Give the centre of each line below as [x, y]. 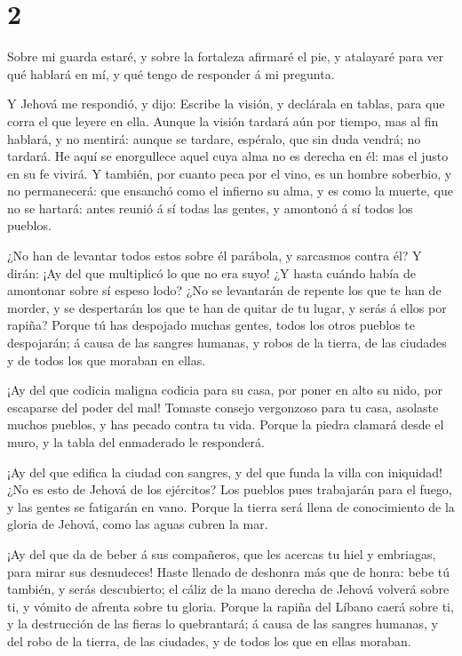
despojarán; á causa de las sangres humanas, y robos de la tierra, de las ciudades [227, 343]
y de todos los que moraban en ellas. [107, 360]
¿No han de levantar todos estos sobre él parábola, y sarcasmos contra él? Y [215, 256]
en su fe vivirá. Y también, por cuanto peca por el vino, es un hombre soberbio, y [230, 173]
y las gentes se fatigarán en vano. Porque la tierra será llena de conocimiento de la [231, 506]
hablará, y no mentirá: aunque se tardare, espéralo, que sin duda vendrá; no [214, 138]
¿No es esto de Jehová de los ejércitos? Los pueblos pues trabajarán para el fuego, [230, 489]
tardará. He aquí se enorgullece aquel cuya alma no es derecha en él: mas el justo [228, 156]
